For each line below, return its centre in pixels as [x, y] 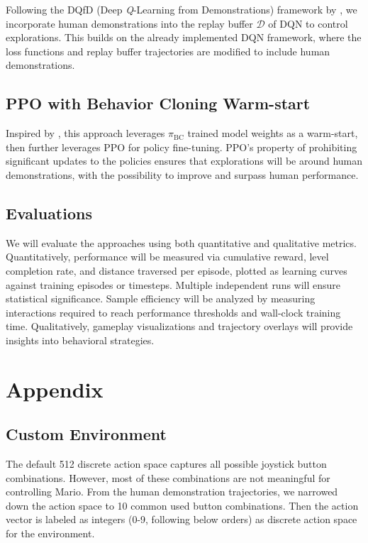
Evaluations [49, 213]
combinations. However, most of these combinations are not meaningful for [168, 477]
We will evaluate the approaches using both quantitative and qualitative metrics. [181, 242]
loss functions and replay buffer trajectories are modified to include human [168, 51]
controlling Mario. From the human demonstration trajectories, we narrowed [172, 492]
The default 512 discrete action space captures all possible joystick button [166, 464]
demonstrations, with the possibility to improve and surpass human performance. [182, 174]
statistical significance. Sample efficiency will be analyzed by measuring [161, 298]
